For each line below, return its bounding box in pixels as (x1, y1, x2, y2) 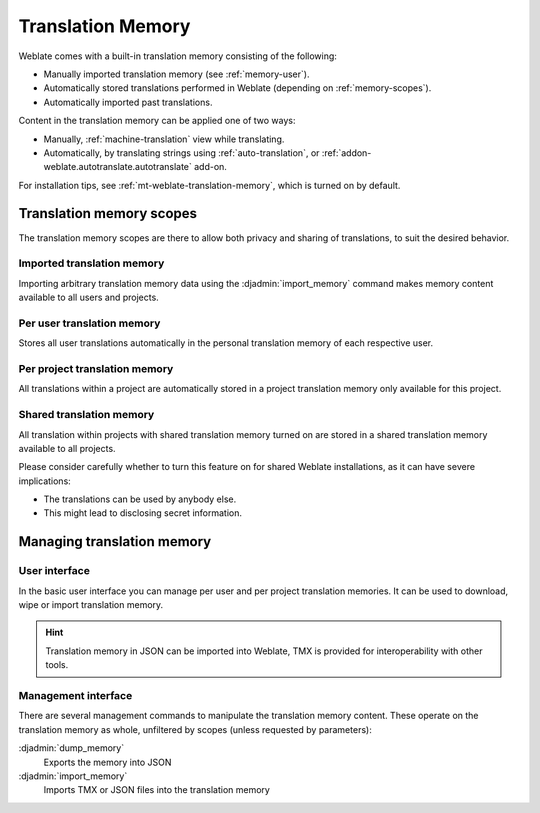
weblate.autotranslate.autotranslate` (43, 161, 192, 173)
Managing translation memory (18, 533, 212, 550)
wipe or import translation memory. (18, 599, 164, 611)
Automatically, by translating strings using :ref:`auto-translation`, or (43, 146, 320, 159)
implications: (18, 475, 72, 487)
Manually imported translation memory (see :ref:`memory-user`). (43, 68, 310, 80)
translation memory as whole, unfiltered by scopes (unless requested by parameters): (18, 723, 372, 735)
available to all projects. (18, 442, 116, 454)
